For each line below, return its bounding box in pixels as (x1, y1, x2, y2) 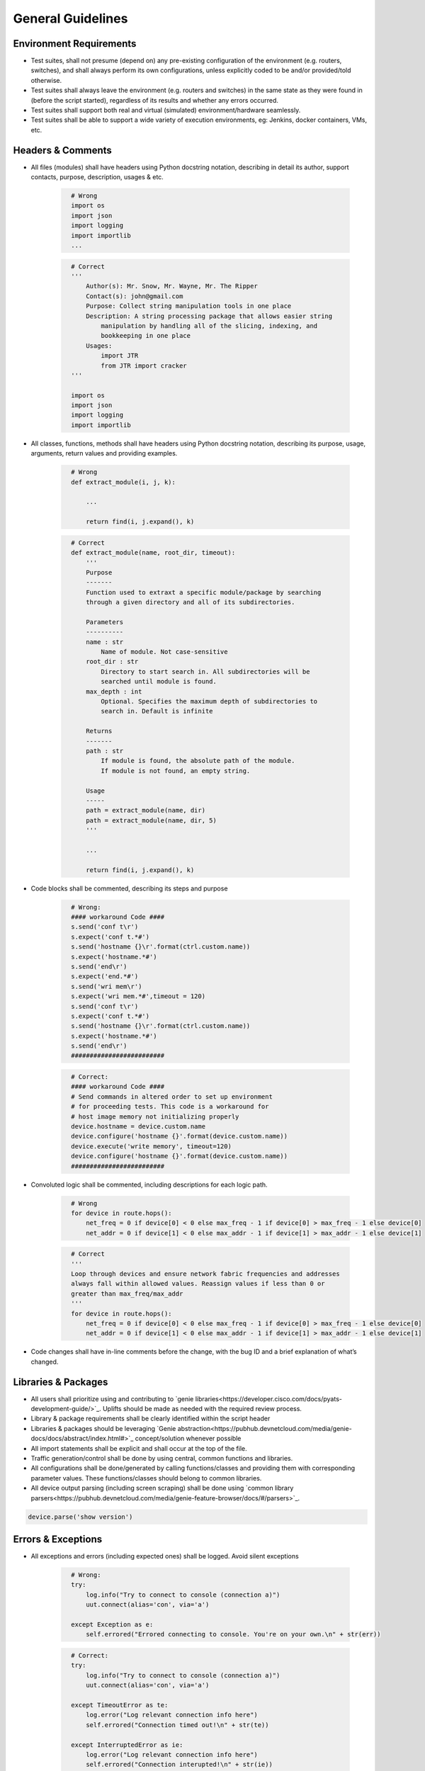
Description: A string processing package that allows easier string (86, 312, 333, 320)
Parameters (86, 618, 124, 626)
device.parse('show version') (28, 1512, 133, 1521)
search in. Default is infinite (100, 707, 213, 715)
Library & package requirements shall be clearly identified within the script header (30, 1414, 271, 1423)
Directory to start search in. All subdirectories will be (100, 667, 310, 676)
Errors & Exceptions (13, 1533, 103, 1545)
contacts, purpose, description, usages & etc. (30, 173, 164, 181)
